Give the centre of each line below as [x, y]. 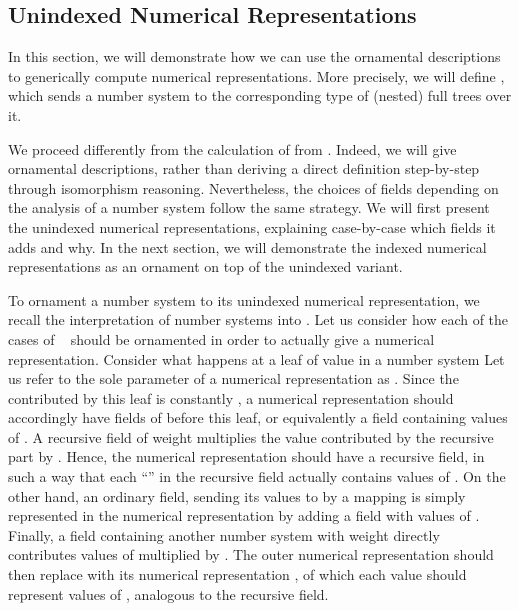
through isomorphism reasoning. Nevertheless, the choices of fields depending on [253, 187]
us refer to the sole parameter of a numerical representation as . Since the [233, 378]
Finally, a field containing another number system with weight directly [224, 534]
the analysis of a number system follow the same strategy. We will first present [249, 207]
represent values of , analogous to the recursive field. [168, 593]
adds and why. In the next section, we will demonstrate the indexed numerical [247, 246]
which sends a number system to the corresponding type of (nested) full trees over [260, 95]
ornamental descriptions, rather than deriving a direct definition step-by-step [244, 168]
